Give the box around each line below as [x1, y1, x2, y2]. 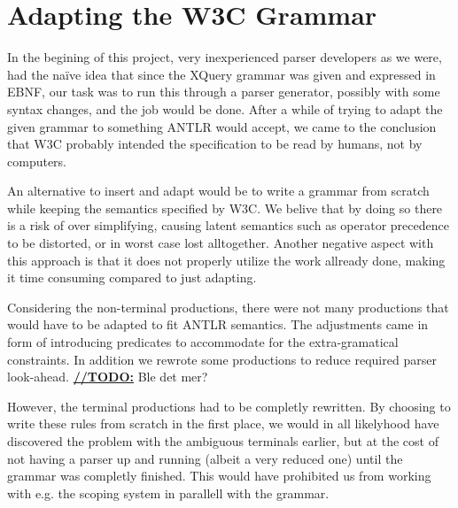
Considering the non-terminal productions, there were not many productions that [7, 297, 449, 316]
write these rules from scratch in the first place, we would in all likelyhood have [7, 414, 439, 433]
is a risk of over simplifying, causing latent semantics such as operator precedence [7, 216, 449, 235]
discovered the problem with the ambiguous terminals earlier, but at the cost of [7, 432, 439, 450]
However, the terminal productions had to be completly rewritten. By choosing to [7, 396, 451, 415]
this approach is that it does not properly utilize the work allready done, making [7, 250, 446, 269]
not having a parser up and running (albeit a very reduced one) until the [7, 449, 403, 467]
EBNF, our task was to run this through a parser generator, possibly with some [7, 82, 440, 101]
